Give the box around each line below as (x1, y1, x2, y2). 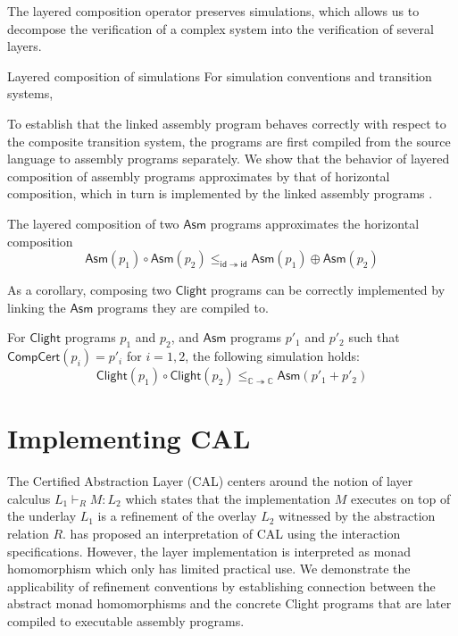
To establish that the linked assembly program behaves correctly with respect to (7, 113, 446, 132)
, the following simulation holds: (185, 347, 360, 365)
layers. (7, 37, 42, 55)
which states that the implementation (125, 489, 331, 507)
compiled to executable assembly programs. (7, 611, 245, 630)
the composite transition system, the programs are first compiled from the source (7, 131, 451, 150)
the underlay (7, 506, 77, 525)
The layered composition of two (7, 213, 179, 232)
